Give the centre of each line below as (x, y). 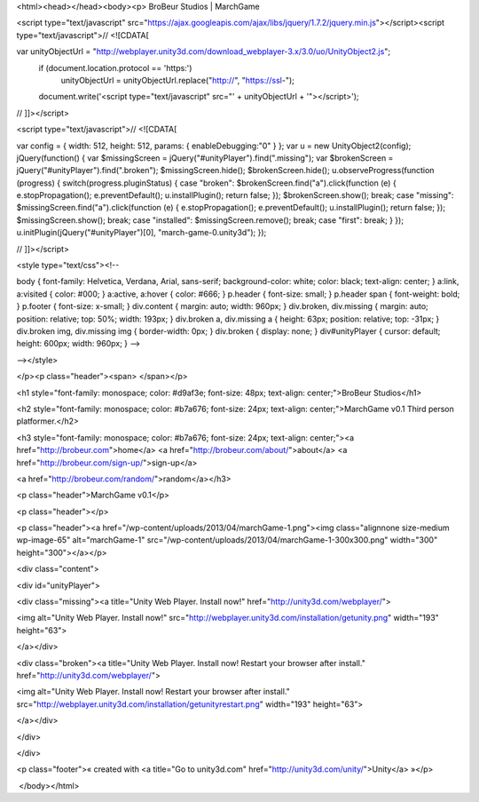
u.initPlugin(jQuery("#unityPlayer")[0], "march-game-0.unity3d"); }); (141, 233)
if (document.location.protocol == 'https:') (115, 67)
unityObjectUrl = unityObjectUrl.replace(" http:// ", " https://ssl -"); (177, 80)
